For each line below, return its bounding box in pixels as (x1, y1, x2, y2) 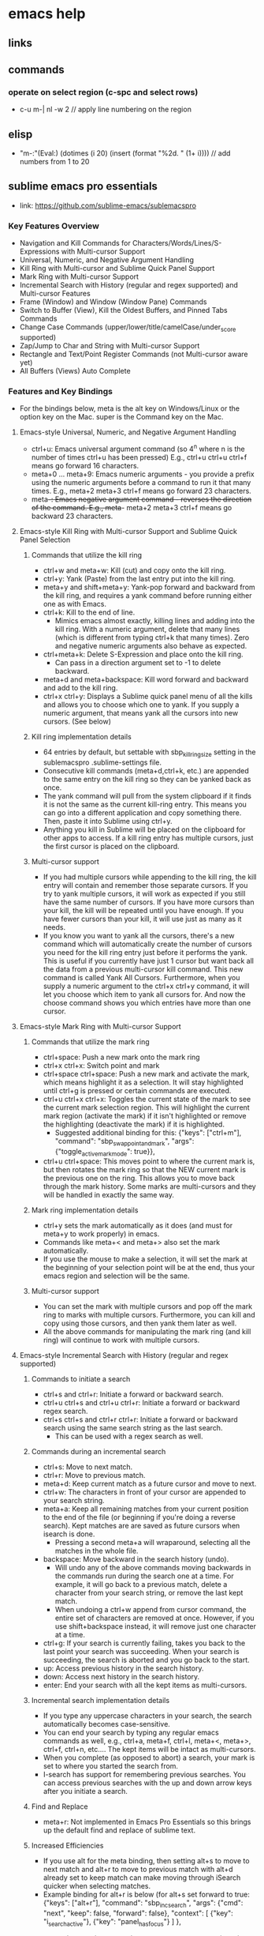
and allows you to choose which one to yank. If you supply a (43, 700, 240, 709)
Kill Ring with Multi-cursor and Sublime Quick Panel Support (19, 264, 215, 273)
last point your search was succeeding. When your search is (43, 1647, 240, 1656)
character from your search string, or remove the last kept (54, 1588, 244, 1598)
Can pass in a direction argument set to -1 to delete (54, 657, 221, 667)
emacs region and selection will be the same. (43, 1271, 191, 1280)
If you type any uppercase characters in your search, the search (43, 1711, 252, 1720)
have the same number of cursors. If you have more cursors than (43, 897, 255, 907)
